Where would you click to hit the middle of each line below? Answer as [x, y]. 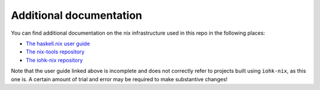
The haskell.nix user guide [58, 44]
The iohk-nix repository [54, 60]
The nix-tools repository [55, 52]
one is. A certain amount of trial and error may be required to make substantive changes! [119, 79]
